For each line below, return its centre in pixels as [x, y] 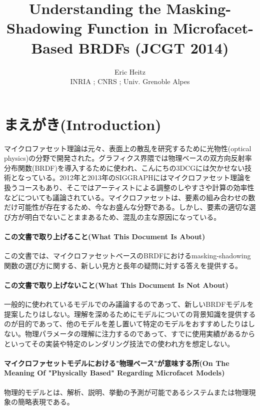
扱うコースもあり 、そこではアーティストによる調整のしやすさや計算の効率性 [129, 187]
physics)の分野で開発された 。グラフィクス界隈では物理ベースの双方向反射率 [128, 158]
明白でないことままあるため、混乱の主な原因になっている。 [123, 217]
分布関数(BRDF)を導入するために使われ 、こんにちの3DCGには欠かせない [124, 167]
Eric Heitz [130, 71]
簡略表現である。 [46, 402]
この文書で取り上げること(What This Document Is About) [105, 236]
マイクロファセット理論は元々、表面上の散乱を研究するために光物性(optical [128, 148]
